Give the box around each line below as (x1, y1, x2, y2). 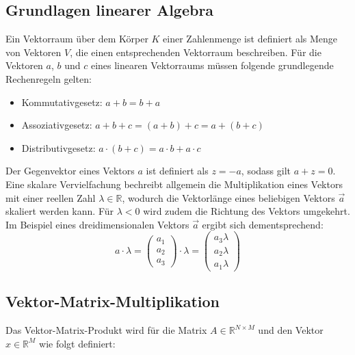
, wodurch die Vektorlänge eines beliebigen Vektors (122, 190, 335, 205)
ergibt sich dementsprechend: (202, 217, 324, 231)
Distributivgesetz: (21, 140, 96, 155)
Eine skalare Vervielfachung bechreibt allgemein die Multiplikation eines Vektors (5, 176, 343, 191)
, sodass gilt (241, 163, 291, 178)
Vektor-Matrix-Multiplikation (5, 291, 220, 312)
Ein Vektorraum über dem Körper (5, 31, 148, 46)
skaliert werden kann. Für (5, 204, 114, 218)
